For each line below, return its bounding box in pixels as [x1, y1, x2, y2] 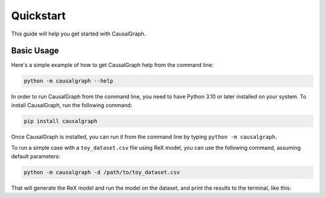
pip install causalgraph [24, 117, 98, 125]
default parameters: [11, 152, 60, 159]
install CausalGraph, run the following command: [11, 101, 132, 108]
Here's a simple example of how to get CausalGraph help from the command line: [11, 61, 214, 69]
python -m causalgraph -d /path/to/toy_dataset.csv [24, 169, 181, 176]
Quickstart [11, 9, 66, 22]
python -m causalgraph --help [24, 78, 113, 84]
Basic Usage [11, 46, 59, 56]
